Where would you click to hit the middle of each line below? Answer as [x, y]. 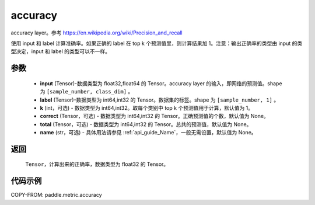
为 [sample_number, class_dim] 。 [87, 92]
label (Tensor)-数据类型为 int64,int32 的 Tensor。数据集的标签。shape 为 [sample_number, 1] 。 [160, 100]
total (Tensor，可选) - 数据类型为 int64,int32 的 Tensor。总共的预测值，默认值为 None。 [146, 124]
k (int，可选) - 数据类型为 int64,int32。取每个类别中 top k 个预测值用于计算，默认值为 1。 [147, 107]
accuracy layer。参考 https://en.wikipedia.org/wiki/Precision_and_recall [97, 33]
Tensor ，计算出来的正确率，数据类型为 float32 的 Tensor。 [97, 164]
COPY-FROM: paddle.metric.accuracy [56, 195]
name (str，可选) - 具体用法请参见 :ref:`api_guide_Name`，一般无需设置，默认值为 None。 [148, 133]
